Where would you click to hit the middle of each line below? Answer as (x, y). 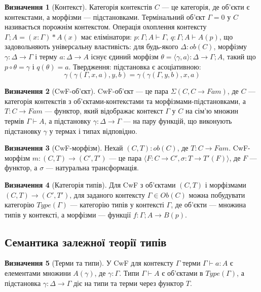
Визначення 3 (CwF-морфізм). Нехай (64, 148)
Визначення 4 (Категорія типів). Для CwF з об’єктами (90, 184)
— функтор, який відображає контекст (104, 111)
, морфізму (230, 46)
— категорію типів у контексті (117, 205)
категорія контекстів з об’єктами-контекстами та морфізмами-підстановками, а (125, 101)
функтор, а (21, 168)
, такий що (239, 56)
